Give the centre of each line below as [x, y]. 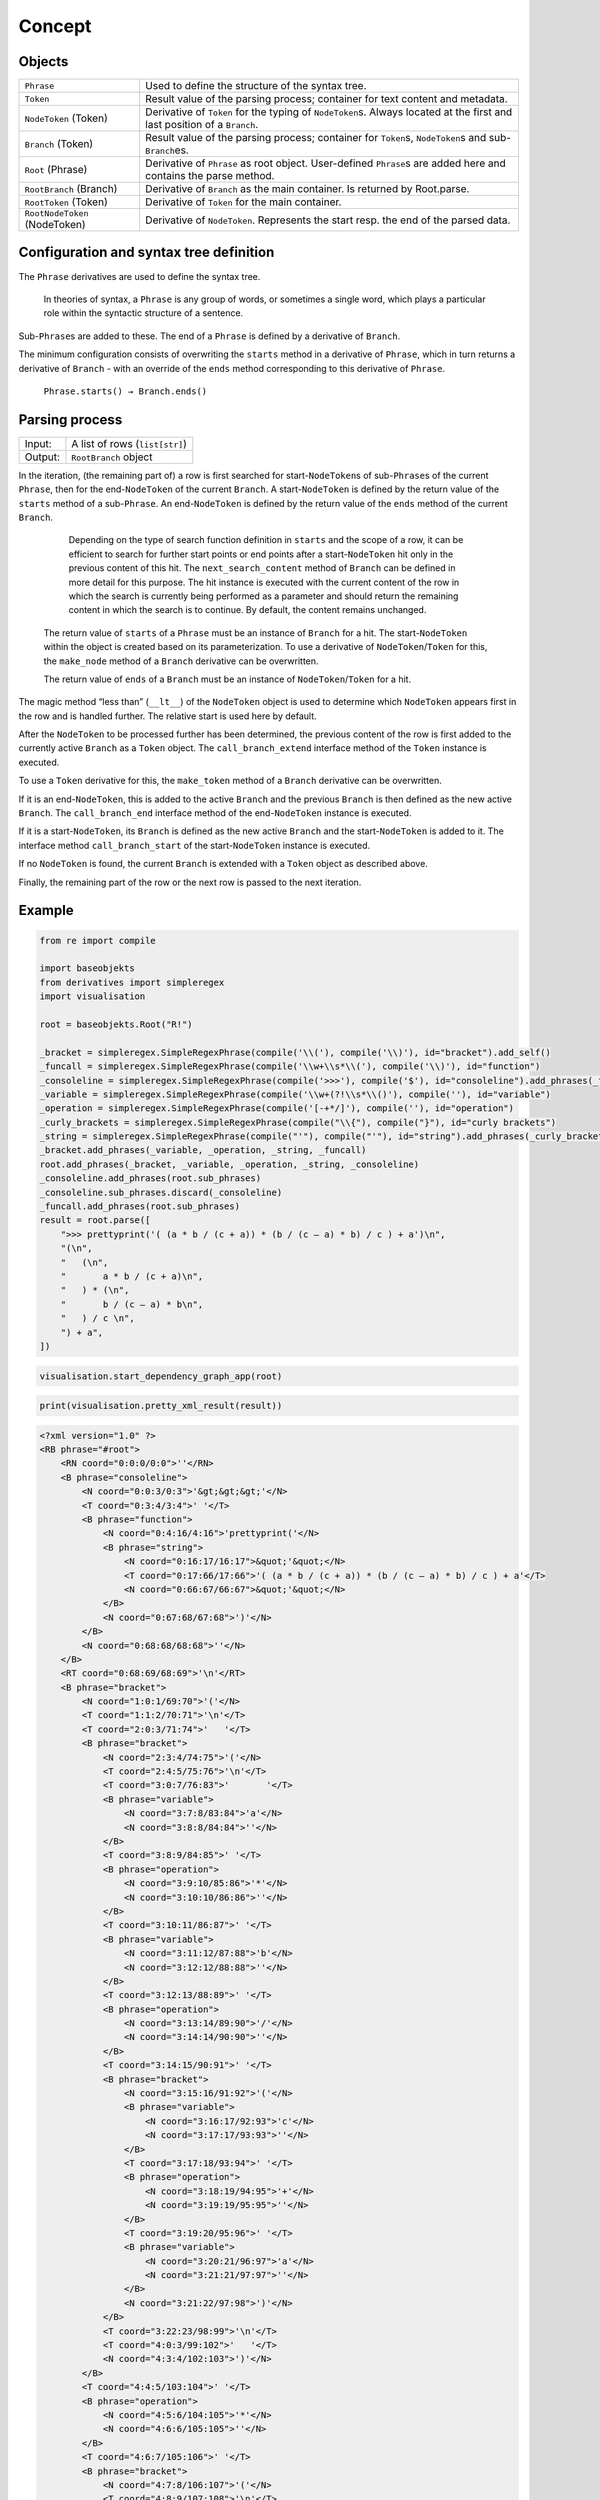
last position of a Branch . [202, 125]
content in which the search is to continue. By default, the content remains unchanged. [247, 610]
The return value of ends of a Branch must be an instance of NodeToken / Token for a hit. [227, 679]
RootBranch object [112, 457]
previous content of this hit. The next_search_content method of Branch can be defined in [262, 568]
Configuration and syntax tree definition [146, 252]
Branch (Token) [59, 144]
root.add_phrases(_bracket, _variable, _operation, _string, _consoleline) [229, 1164]
